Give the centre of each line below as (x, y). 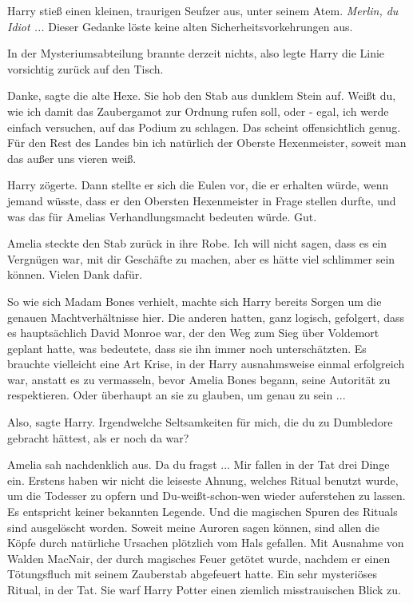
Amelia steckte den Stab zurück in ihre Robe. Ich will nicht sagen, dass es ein (197, 243)
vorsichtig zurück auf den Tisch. (85, 68)
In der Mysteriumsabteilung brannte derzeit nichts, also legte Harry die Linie (196, 53)
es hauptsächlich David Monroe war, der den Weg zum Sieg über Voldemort (193, 333)
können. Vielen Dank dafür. (75, 274)
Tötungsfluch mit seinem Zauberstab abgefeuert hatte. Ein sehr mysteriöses (192, 574)
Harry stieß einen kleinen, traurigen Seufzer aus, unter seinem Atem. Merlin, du (203, 10)
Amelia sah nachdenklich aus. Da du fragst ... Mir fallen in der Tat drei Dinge (199, 464)
